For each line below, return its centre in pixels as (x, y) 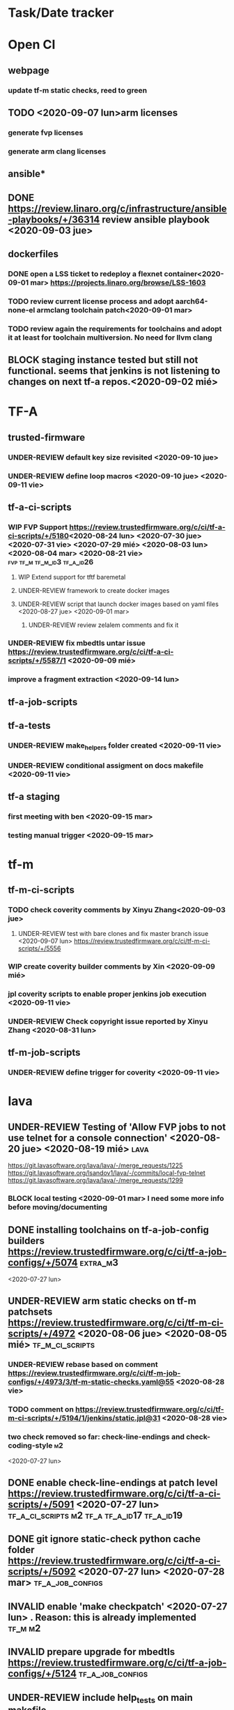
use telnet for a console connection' (88, 1138)
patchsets (30, 1312)
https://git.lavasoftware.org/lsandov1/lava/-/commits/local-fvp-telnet (107, 1173)
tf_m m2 (24, 1628)
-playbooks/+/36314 (54, 219)
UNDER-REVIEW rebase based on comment (83, 1365)
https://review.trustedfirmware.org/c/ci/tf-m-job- (94, 1373)
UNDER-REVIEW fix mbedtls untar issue (77, 643)
